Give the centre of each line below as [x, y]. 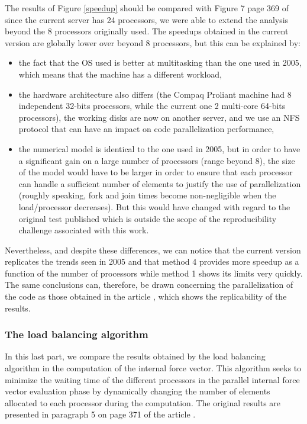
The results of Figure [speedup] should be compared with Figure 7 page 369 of [147, 8]
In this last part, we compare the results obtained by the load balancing [135, 356]
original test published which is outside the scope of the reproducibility [148, 218]
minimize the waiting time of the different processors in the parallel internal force [152, 379]
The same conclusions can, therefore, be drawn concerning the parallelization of [149, 285]
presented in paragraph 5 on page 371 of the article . [100, 414]
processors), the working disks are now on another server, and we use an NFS [159, 117]
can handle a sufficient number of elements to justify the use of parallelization [160, 183]
